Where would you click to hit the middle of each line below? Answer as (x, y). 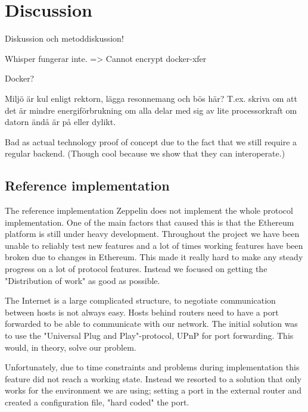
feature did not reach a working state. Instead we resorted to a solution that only (153, 378)
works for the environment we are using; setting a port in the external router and (153, 390)
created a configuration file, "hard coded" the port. (97, 402)
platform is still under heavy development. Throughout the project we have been (152, 234)
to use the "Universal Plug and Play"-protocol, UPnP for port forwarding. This (149, 335)
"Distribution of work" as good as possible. (83, 280)
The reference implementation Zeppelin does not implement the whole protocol (149, 210)
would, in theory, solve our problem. (71, 347)
